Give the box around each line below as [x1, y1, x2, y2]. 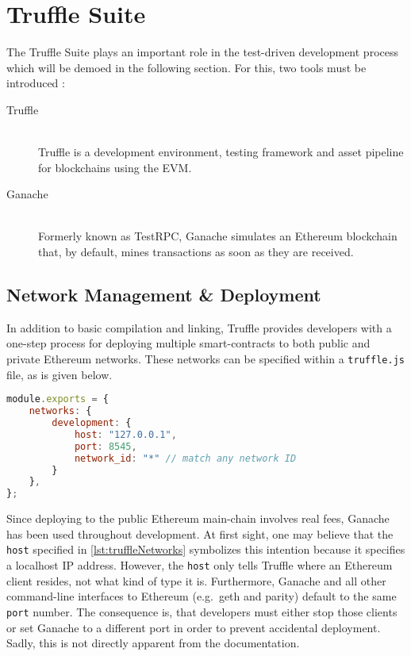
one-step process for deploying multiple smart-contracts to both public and [6, 335, 371, 351]
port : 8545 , [74, 440, 137, 452]
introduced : [6, 75, 65, 91]
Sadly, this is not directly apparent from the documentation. [6, 635, 300, 651]
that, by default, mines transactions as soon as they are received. [38, 244, 354, 260]
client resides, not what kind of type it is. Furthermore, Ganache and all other [6, 572, 386, 589]
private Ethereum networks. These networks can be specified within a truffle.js [6, 351, 405, 367]
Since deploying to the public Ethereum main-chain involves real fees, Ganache [6, 510, 390, 527]
